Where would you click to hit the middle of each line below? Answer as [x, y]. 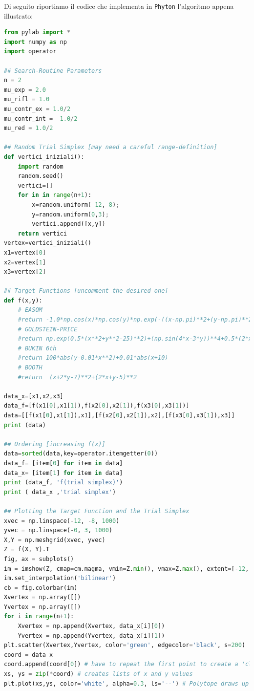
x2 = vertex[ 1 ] [25, 262]
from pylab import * [37, 32]
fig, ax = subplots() [39, 559]
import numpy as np [35, 42]
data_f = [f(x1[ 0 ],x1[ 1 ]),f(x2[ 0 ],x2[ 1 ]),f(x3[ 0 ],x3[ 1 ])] [97, 406]
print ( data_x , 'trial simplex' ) [60, 492]
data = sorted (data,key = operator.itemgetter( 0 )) [81, 454]
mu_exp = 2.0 [25, 90]
